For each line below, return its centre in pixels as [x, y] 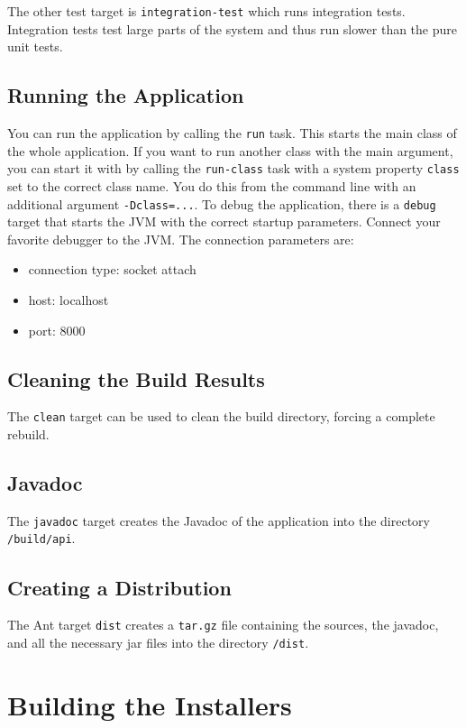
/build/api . [41, 538]
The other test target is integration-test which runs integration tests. [206, 11]
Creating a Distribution [119, 587]
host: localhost [69, 299]
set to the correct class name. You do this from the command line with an [212, 185]
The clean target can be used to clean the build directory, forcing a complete [221, 416]
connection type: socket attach [112, 269]
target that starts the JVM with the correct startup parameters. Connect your [224, 221]
